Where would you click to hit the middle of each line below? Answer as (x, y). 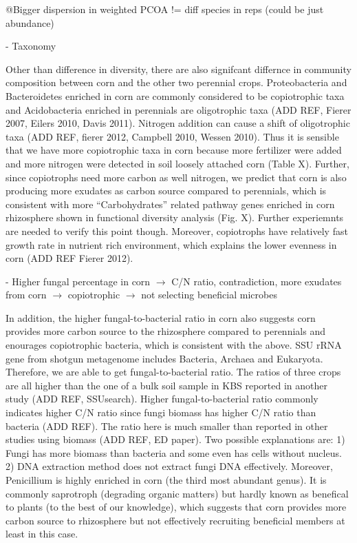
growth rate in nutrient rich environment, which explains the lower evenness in (171, 244)
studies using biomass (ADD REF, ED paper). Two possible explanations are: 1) (175, 439)
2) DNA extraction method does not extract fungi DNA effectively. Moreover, (169, 466)
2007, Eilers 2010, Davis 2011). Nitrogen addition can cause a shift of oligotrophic (178, 123)
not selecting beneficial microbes (209, 295)
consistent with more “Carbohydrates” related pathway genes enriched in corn (170, 204)
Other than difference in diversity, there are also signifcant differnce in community (178, 69)
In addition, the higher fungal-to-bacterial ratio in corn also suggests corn (161, 317)
